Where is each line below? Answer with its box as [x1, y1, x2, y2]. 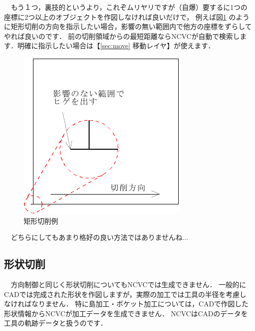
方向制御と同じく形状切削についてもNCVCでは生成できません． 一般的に [10, 279, 246, 289]
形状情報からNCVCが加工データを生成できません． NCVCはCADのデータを [4, 308, 248, 318]
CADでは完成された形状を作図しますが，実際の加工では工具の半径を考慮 [4, 289, 240, 299]
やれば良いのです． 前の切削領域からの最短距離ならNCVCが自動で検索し [4, 31, 240, 41]
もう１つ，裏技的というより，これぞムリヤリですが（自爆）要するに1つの [10, 2, 248, 12]
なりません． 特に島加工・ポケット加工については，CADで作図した [31, 298, 249, 309]
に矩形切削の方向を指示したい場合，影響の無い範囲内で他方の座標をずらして [4, 21, 252, 32]
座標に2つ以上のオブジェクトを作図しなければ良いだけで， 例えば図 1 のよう [4, 11, 250, 22]
